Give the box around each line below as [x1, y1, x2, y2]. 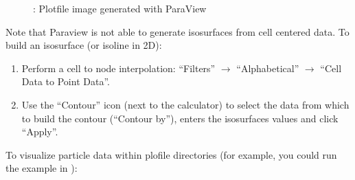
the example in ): [5, 161, 78, 175]
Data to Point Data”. [21, 74, 110, 89]
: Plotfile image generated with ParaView [33, 1, 207, 15]
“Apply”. [21, 124, 58, 139]
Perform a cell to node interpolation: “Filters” [21, 60, 216, 75]
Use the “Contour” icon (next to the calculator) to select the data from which [21, 97, 350, 111]
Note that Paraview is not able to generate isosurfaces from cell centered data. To [5, 24, 350, 38]
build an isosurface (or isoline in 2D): [5, 38, 162, 52]
